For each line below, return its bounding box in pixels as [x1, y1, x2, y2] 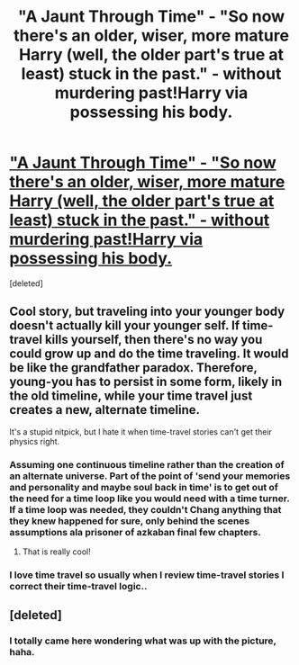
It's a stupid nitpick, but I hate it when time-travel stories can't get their [9, 426, 273, 437]
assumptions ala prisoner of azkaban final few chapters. [9, 526, 261, 538]
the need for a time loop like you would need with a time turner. [9, 492, 290, 505]
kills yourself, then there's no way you [44, 332, 263, 347]
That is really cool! [22, 546, 92, 557]
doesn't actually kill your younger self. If [9, 318, 240, 334]
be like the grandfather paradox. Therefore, [9, 360, 258, 375]
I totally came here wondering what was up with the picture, [9, 634, 276, 647]
